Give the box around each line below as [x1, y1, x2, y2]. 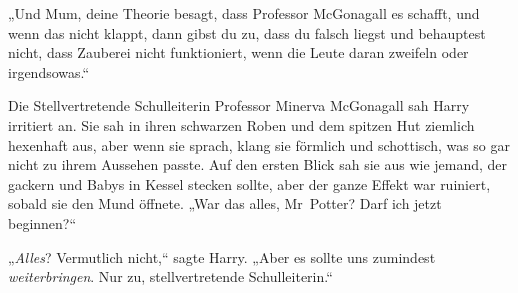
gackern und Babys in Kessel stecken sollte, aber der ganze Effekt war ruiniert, [8, 173, 491, 194]
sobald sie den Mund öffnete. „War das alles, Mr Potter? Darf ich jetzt [8, 193, 442, 214]
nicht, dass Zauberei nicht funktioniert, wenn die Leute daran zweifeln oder [8, 42, 469, 63]
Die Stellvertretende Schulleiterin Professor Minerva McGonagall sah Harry [8, 95, 470, 116]
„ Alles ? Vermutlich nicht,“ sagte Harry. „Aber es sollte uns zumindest [8, 246, 436, 267]
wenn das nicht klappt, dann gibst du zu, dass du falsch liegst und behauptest [8, 22, 486, 43]
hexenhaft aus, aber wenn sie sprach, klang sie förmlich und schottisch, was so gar [8, 134, 511, 155]
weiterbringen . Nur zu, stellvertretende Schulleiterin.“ [8, 266, 333, 287]
